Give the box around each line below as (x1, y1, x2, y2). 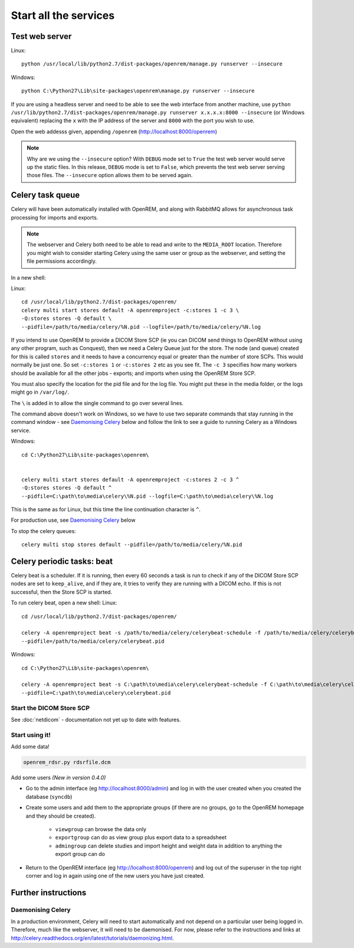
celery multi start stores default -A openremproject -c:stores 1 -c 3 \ (21, 307, 240, 313)
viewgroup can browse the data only (55, 825, 147, 832)
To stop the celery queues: (11, 527, 76, 534)
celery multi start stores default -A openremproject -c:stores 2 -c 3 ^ (21, 476, 240, 483)
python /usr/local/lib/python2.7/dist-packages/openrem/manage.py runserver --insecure (21, 61, 283, 67)
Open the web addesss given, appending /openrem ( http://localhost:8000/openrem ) (11, 128, 218, 135)
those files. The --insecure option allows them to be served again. (27, 172, 193, 179)
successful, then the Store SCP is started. (11, 588, 112, 596)
